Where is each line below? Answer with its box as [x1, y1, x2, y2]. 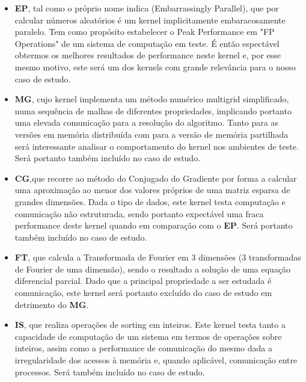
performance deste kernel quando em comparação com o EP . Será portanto [14, 219, 293, 232]
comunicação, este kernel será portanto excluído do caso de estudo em [14, 286, 272, 299]
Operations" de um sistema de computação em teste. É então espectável [14, 37, 280, 49]
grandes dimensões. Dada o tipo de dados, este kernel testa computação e [14, 195, 286, 208]
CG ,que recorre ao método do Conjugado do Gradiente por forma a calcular [14, 171, 297, 184]
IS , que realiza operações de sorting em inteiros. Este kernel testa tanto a [14, 318, 286, 331]
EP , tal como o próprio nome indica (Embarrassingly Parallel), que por [14, 2, 279, 14]
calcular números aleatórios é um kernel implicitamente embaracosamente [14, 13, 286, 26]
